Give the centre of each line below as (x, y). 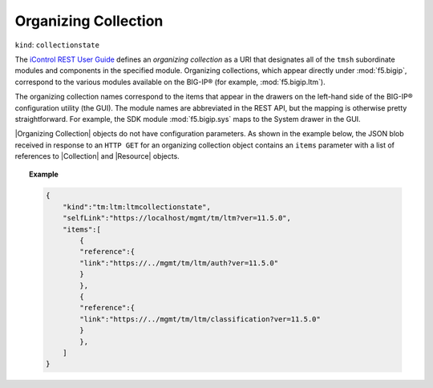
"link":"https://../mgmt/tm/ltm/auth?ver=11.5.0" (179, 263)
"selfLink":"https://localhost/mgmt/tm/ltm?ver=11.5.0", (177, 218)
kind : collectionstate (57, 45)
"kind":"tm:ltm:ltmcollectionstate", (137, 207)
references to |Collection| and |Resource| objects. (97, 156)
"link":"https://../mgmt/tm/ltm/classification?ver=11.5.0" (200, 319)
